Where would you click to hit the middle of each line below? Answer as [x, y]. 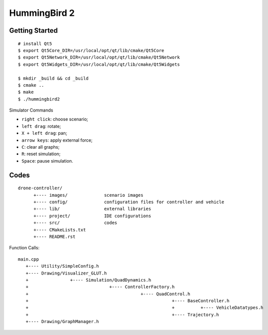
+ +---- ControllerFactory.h [100, 287]
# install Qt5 [35, 44]
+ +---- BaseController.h [128, 301]
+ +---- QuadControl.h [108, 294]
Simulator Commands [31, 110]
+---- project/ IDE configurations [92, 216]
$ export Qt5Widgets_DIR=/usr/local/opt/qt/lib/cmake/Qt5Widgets [99, 64]
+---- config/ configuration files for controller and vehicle [129, 202]
